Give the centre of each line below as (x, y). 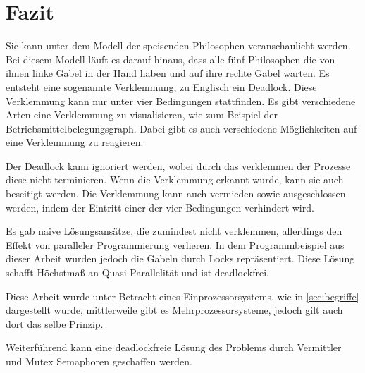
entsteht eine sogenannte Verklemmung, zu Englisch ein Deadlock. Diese (161, 86)
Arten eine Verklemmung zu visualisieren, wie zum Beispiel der (142, 115)
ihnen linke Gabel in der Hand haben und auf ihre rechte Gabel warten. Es (168, 73)
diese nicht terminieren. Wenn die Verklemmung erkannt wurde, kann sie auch (175, 179)
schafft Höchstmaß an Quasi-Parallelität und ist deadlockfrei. (137, 273)
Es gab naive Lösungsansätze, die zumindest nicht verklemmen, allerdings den (174, 231)
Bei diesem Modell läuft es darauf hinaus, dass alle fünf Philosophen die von (171, 59)
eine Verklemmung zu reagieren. (75, 142)
